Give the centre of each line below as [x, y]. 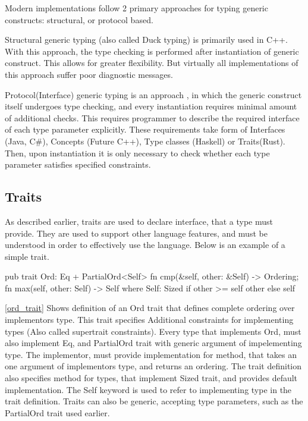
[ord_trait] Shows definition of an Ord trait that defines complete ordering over [150, 308]
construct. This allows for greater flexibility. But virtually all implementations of [152, 63]
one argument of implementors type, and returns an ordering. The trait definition [153, 366]
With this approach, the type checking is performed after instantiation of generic [152, 51]
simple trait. [27, 256]
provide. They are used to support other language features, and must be [136, 233]
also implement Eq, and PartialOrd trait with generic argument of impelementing [153, 343]
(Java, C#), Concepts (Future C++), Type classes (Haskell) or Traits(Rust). [145, 141]
